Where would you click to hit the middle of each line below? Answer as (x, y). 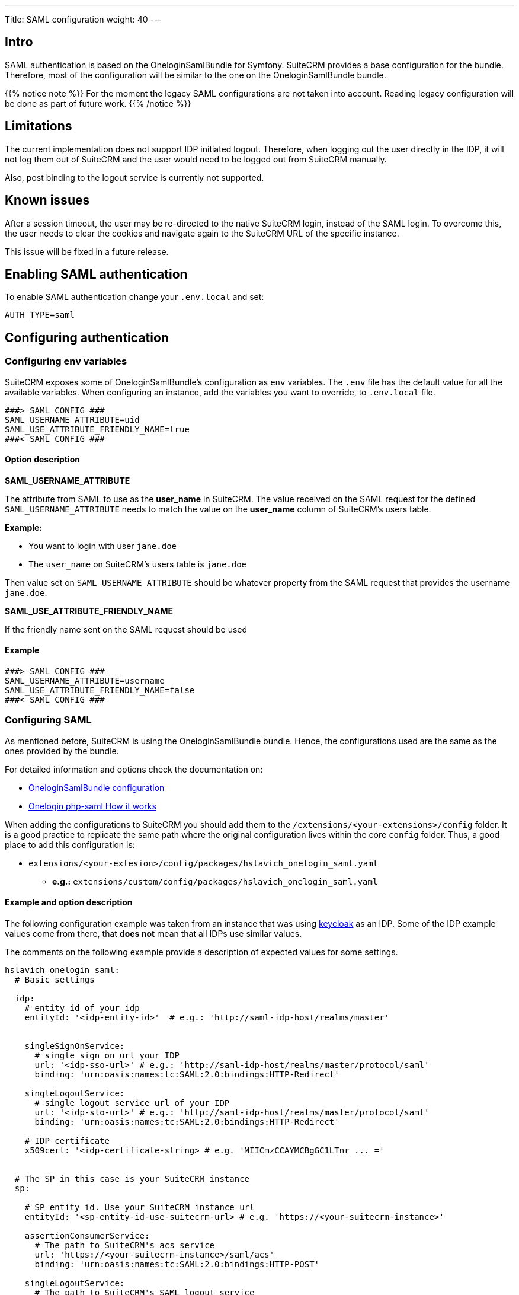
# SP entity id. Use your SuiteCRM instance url (140, 1207)
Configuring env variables (66, 361)
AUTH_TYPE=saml (40, 315)
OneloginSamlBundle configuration (97, 787)
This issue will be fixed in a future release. (87, 251)
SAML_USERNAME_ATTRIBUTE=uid (72, 420)
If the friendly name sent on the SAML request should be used (126, 629)
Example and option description (69, 902)
